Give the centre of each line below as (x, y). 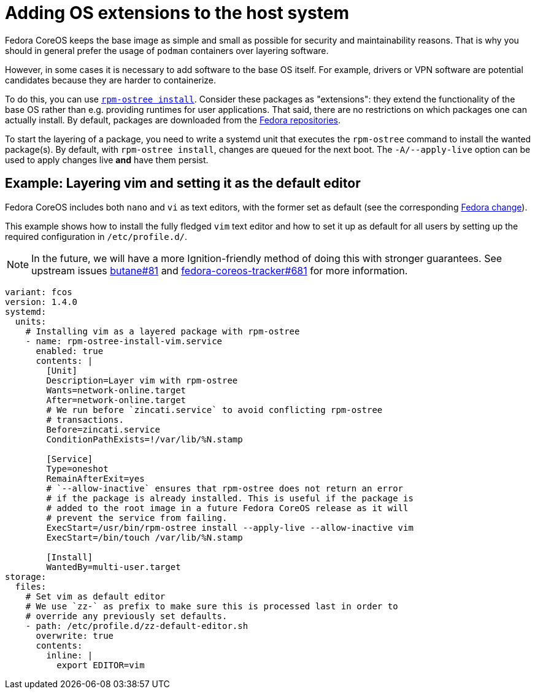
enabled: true (70, 351)
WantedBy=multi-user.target (114, 567)
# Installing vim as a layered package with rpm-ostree (163, 331)
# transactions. (85, 419)
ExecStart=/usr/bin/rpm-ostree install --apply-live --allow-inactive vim (230, 527)
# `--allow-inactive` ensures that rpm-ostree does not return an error (225, 488)
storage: (26, 576)
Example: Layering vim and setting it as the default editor (183, 183)
